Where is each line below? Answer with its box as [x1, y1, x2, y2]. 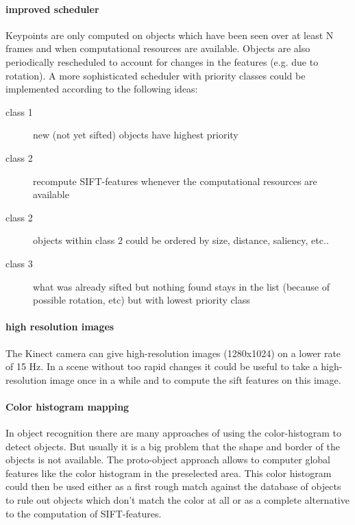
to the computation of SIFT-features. [5, 506, 162, 520]
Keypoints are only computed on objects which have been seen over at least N [5, 27, 334, 42]
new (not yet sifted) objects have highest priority [33, 127, 238, 142]
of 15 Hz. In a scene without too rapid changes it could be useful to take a [5, 359, 318, 374]
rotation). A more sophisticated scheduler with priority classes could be [5, 68, 306, 82]
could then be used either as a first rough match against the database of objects [5, 479, 341, 493]
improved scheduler [5, 1, 99, 16]
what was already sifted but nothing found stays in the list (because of [33, 279, 330, 293]
